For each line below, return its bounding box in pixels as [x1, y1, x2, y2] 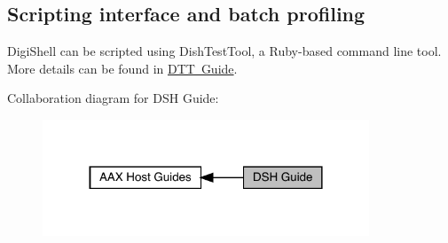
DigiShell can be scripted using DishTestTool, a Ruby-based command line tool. [7, 42, 442, 60]
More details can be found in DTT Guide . [7, 59, 238, 77]
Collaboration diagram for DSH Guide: [7, 89, 219, 107]
